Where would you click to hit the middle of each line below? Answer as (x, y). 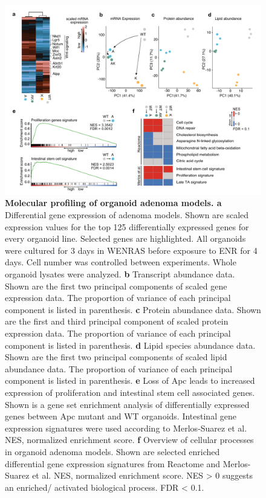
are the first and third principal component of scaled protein (117, 321)
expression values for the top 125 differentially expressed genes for (127, 226)
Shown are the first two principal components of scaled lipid (116, 357)
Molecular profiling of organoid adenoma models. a (113, 203)
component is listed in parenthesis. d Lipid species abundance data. (130, 345)
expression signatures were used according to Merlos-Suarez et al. (126, 428)
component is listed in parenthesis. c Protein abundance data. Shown (133, 309)
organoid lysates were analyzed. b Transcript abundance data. (120, 274)
